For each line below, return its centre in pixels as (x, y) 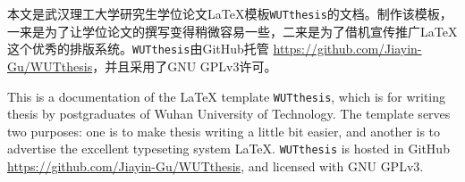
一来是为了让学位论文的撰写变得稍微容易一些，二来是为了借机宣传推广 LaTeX (232, 31)
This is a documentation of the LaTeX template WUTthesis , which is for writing (227, 96)
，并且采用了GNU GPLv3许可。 (185, 66)
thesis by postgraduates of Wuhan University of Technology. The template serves (229, 114)
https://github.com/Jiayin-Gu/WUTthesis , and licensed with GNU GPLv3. (216, 166)
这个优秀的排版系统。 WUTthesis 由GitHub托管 (138, 49)
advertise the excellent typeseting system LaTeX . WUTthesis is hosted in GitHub (228, 149)
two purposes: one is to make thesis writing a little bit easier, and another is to (224, 131)
